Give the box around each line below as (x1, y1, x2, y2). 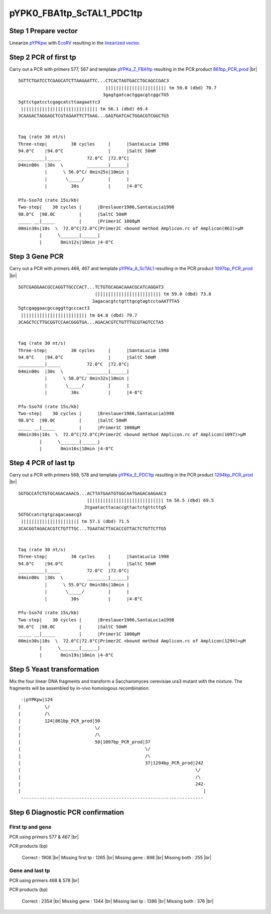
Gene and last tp (9, 867, 50, 874)
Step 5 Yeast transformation (9, 665, 99, 674)
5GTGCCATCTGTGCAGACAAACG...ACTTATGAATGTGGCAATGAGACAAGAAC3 (18, 490, 167, 496)
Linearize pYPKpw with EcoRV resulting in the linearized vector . (9, 40, 141, 46)
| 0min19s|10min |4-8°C (39, 652, 114, 658)
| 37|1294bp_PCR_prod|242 (18, 760, 204, 765)
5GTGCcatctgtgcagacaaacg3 (18, 511, 82, 517)
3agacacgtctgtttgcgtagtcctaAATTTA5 (92, 298, 180, 304)
